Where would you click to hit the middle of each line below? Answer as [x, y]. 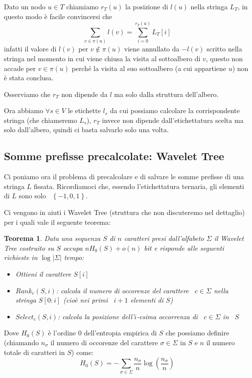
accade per [20, 68]
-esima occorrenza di [167, 316]
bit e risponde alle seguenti [184, 248]
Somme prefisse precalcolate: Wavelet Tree [114, 156]
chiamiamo [82, 6]
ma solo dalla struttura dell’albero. [166, 94]
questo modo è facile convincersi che [58, 16]
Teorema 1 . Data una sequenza [52, 238]
